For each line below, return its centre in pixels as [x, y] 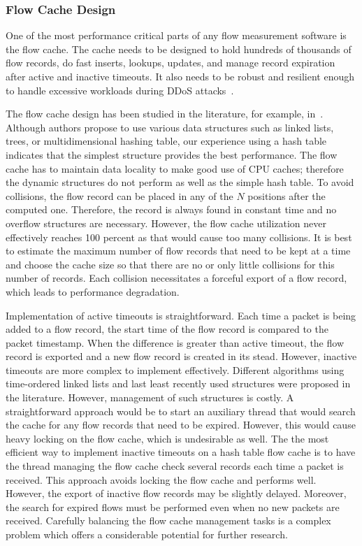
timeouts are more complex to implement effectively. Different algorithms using [175, 369]
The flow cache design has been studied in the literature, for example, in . [165, 114]
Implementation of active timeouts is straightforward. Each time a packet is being [181, 315]
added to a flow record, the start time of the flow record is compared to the [167, 329]
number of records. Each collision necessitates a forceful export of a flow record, [176, 278]
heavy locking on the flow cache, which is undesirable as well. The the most [167, 438]
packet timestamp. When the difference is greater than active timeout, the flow [175, 342]
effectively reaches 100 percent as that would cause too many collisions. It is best [179, 237]
